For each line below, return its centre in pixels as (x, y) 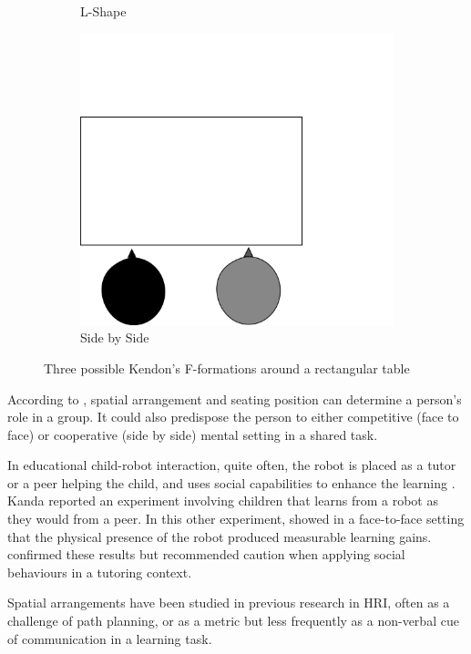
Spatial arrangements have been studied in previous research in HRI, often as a (229, 603)
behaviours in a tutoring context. (100, 572)
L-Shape (103, 11)
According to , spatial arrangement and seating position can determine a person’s (235, 399)
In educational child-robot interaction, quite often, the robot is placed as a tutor (232, 465)
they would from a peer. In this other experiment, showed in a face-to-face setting (236, 519)
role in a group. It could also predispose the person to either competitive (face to (233, 417)
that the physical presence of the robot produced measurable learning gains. (220, 536)
